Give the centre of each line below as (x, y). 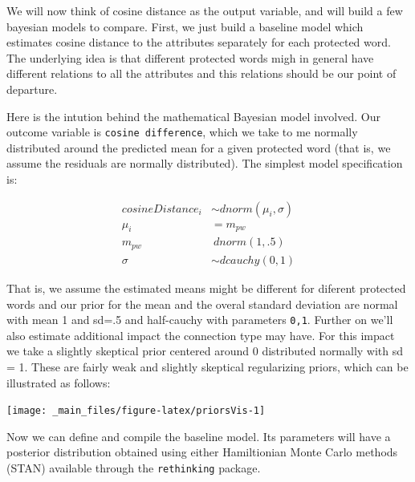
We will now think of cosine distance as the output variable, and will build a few (205, 10)
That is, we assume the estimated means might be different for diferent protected (206, 288)
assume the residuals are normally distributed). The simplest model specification (205, 163)
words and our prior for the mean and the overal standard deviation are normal (202, 304)
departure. (32, 89)
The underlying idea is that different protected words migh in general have (190, 57)
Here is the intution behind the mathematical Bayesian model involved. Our (193, 116)
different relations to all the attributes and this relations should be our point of (201, 73)
